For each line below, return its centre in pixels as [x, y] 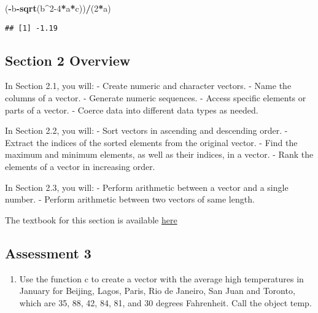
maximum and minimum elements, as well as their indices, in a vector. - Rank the [159, 154]
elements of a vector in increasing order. [80, 167]
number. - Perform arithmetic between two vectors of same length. [130, 199]
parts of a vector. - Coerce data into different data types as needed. [132, 110]
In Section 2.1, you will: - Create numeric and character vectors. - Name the [148, 86]
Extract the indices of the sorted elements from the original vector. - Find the [151, 142]
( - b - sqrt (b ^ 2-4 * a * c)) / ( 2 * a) [58, 8]
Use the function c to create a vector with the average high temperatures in [161, 278]
